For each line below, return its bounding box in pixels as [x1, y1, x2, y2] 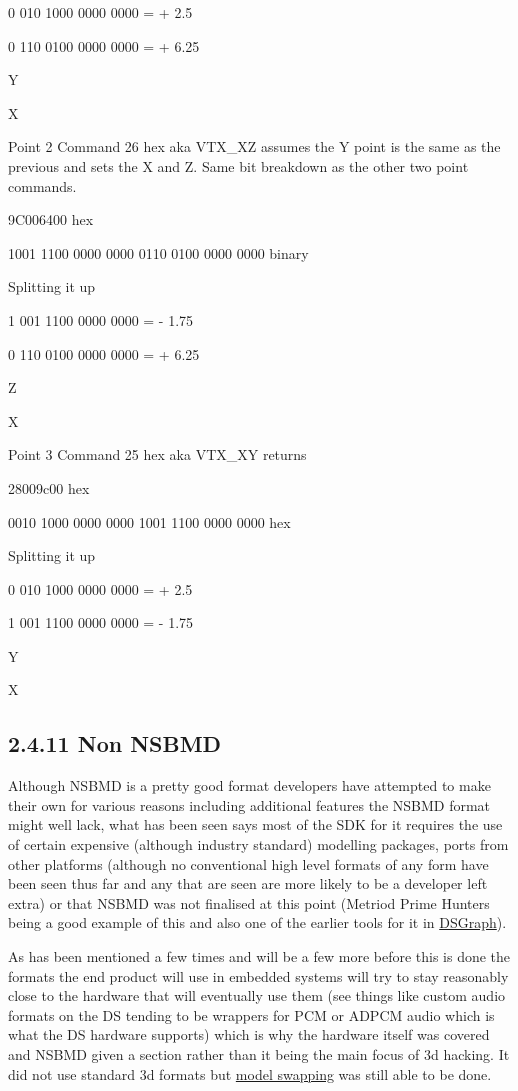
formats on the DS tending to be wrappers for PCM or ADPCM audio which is [8, 1004, 495, 1025]
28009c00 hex [8, 477, 90, 498]
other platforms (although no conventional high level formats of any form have [8, 853, 489, 874]
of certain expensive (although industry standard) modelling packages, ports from [8, 834, 509, 855]
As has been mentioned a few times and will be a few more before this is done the [8, 946, 511, 967]
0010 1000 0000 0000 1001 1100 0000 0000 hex [8, 511, 291, 532]
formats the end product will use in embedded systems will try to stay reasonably [8, 965, 509, 986]
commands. [8, 175, 77, 196]
